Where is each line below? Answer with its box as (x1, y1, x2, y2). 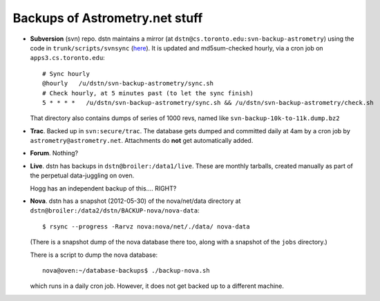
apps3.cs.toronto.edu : (30, 54, 105, 62)
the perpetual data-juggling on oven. (30, 171, 135, 179)
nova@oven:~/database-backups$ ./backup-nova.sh (42, 266, 210, 274)
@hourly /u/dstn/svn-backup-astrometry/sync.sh (42, 79, 214, 88)
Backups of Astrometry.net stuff (12, 10, 203, 26)
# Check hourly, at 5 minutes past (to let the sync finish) (42, 89, 254, 97)
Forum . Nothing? (30, 149, 79, 157)
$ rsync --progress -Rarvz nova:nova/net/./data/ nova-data (42, 222, 250, 231)
